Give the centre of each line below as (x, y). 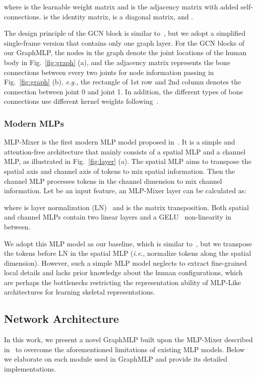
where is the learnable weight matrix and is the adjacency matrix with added (121, 6)
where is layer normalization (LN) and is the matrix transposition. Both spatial (127, 207)
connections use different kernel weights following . (81, 101)
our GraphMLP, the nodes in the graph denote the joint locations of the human (125, 52)
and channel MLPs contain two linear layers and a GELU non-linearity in (118, 217)
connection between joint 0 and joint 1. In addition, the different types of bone (124, 91)
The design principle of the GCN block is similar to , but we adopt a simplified (125, 33)
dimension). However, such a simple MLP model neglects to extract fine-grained (126, 263)
